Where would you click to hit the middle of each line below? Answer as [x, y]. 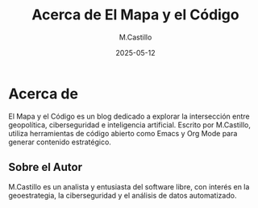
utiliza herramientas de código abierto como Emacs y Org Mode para [123, 133]
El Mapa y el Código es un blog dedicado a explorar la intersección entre [129, 116]
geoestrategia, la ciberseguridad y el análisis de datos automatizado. [123, 195]
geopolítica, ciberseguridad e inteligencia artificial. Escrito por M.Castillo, [130, 125]
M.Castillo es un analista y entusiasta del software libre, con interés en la [129, 186]
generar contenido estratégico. [60, 142]
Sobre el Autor [46, 167]
